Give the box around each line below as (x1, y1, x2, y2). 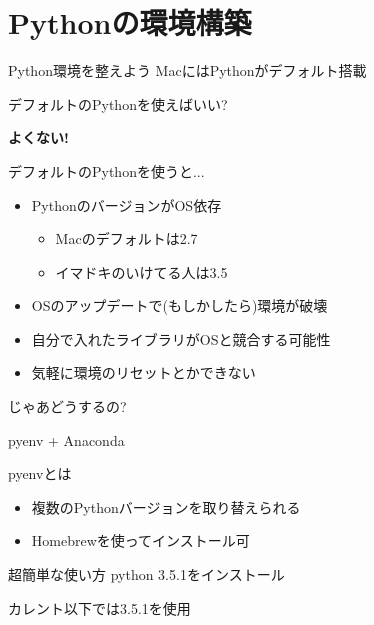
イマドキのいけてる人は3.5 (55, 261, 228, 282)
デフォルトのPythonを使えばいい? (8, 93, 228, 114)
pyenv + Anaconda (8, 429, 125, 450)
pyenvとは (8, 463, 72, 484)
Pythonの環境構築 (8, 2, 252, 43)
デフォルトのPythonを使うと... (8, 160, 205, 181)
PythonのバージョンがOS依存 (31, 194, 222, 215)
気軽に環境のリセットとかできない (31, 362, 256, 383)
